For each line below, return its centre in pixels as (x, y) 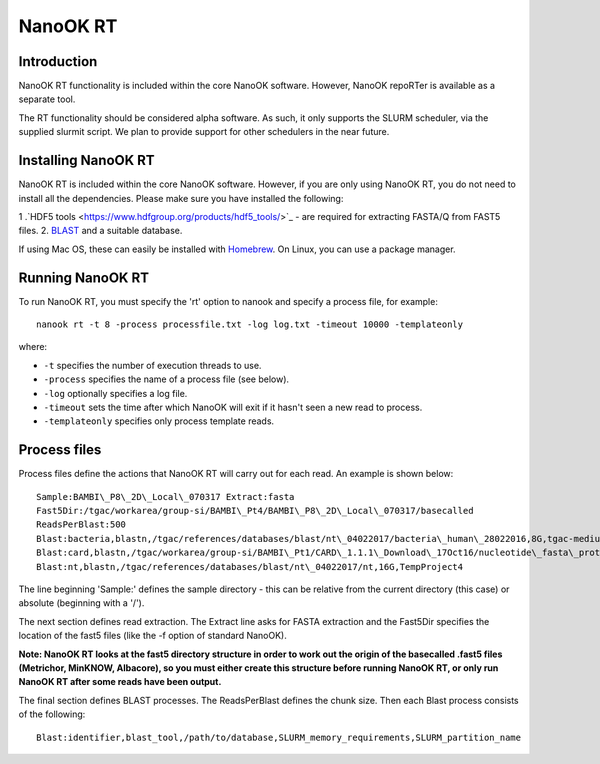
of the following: (52, 714)
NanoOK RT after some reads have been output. (120, 682)
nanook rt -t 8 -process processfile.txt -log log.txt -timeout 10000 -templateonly (250, 324)
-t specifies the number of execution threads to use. (152, 365)
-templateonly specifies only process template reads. (159, 421)
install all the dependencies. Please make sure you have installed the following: (181, 198)
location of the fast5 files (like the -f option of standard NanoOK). (152, 636)
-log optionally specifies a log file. (115, 393)
